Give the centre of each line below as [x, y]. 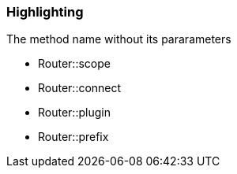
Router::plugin [74, 113]
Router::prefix [73, 137]
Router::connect [80, 88]
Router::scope [74, 64]
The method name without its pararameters [119, 39]
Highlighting [45, 12]
